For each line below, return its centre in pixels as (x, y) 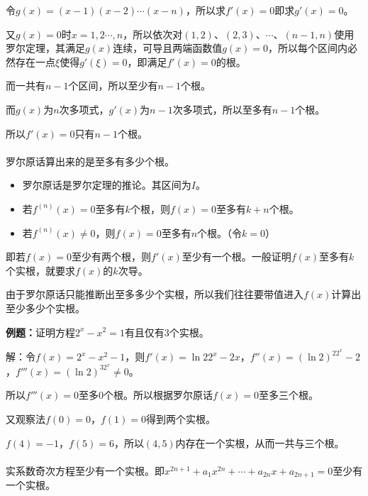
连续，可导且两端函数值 (168, 48)
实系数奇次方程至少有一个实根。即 (85, 470)
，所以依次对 (153, 34)
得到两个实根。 (181, 419)
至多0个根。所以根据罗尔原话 (145, 395)
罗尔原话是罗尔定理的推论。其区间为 (107, 185)
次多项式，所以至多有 (222, 109)
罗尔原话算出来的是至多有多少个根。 (90, 161)
